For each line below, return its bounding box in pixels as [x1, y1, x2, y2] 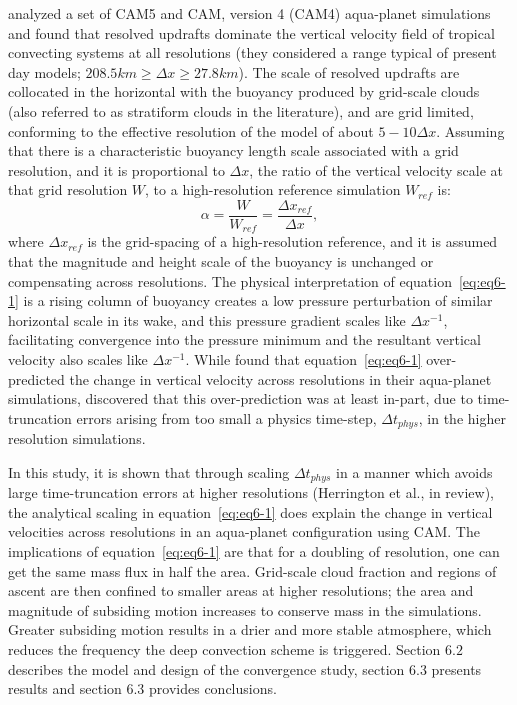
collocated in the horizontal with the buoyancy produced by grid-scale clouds [8, 81, 480, 102]
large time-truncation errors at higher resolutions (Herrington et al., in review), [8, 482, 494, 503]
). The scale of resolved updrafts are [238, 61, 460, 82]
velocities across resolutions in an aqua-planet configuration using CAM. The [8, 521, 480, 542]
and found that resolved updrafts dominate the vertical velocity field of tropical [8, 22, 495, 43]
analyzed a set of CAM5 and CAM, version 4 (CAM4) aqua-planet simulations [8, 3, 491, 23]
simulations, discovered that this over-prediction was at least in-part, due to [8, 388, 473, 409]
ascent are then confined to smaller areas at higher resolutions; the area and [8, 580, 474, 601]
